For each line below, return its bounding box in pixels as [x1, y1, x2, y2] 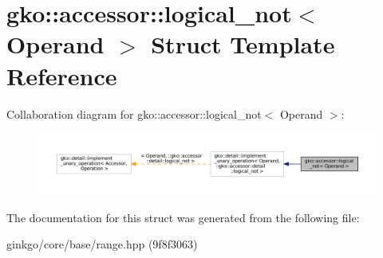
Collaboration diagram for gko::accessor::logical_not [6, 105, 262, 122]
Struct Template [151, 28, 335, 61]
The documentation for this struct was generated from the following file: [6, 209, 360, 225]
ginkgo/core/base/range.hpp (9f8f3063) [6, 236, 198, 252]
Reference [6, 59, 117, 92]
